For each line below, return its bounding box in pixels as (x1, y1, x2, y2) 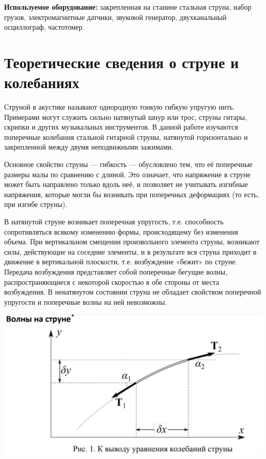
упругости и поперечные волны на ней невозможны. (4, 296, 167, 307)
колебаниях (4, 72, 79, 93)
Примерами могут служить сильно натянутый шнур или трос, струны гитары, (4, 111, 247, 122)
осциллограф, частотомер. (4, 22, 84, 32)
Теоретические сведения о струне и (4, 51, 239, 72)
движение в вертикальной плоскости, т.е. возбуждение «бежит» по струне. (4, 256, 237, 267)
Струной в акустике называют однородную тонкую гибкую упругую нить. (4, 101, 235, 112)
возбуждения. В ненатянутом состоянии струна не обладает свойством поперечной (4, 286, 261, 297)
